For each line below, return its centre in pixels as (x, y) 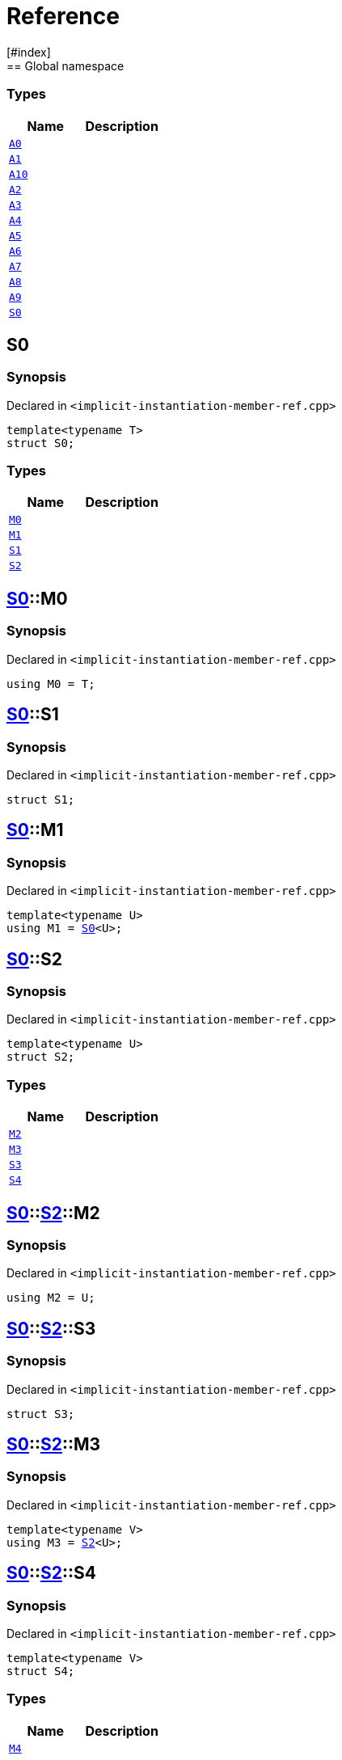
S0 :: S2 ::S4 (51, 1573)
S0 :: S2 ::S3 (51, 1328)
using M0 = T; (51, 684)
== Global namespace (65, 65)
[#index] (29, 52)
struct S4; (41, 1671)
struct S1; (41, 799)
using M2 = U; (51, 1298)
